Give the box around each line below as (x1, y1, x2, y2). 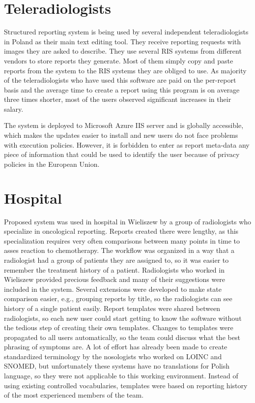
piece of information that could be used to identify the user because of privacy (4, 149, 240, 159)
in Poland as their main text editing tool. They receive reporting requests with (4, 36, 241, 46)
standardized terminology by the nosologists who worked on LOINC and (4, 351, 222, 361)
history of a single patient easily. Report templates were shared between (4, 303, 221, 313)
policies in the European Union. (4, 158, 100, 169)
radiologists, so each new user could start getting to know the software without (4, 312, 242, 323)
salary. (4, 103, 24, 114)
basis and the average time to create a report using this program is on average (4, 84, 240, 94)
